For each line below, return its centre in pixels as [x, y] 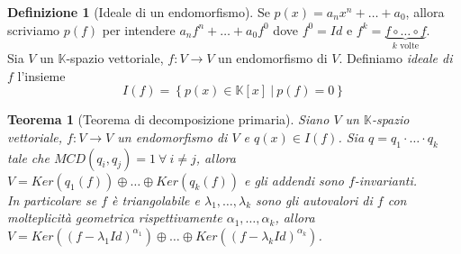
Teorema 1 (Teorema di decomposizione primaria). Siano [168, 119]
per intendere [139, 29]
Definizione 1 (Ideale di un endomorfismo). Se [139, 12]
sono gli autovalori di [314, 200]
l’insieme [41, 75]
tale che [28, 157]
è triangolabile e [156, 200]
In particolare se [52, 200]
